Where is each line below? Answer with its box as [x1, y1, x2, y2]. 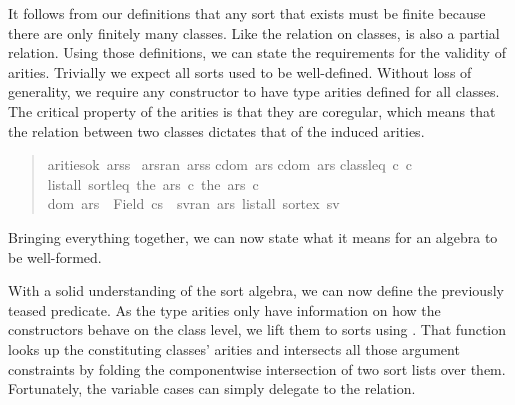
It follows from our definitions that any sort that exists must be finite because [8, 3, 486, 23]
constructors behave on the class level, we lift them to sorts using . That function [8, 319, 507, 340]
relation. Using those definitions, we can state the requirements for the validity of [8, 42, 506, 63]
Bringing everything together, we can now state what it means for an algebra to [8, 226, 498, 247]
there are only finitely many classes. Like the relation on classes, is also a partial [8, 22, 500, 43]
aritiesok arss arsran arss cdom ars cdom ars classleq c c [47, 154, 413, 175]
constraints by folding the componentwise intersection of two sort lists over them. [8, 358, 506, 379]
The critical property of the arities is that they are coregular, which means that [8, 100, 496, 121]
